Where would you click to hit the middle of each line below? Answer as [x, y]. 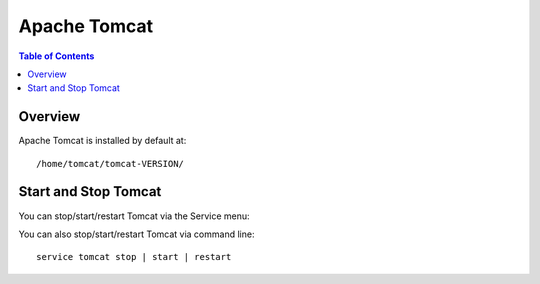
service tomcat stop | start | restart [134, 257]
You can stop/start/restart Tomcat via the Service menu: [134, 216]
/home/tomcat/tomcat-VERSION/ [110, 163]
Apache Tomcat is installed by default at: [102, 141]
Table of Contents [56, 56]
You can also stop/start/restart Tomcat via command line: [136, 234]
